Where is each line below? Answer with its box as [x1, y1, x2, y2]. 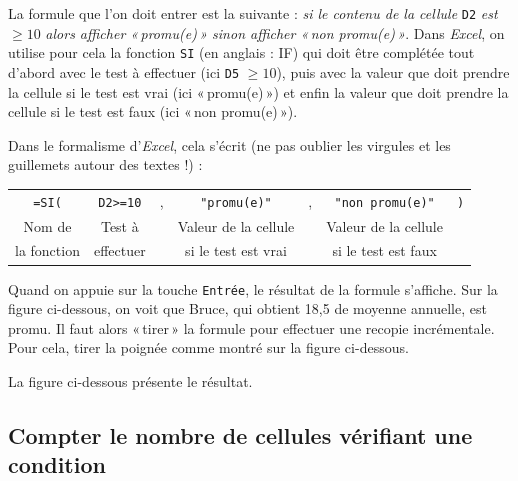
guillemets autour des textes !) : [8, 154, 203, 175]
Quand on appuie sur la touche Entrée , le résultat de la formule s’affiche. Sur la [8, 278, 498, 299]
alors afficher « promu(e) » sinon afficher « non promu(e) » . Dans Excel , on [45, 22, 505, 43]
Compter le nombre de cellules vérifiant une [8, 419, 473, 450]
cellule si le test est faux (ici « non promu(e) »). [8, 101, 298, 122]
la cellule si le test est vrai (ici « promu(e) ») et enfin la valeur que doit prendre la [8, 81, 509, 102]
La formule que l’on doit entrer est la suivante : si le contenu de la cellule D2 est [8, 3, 498, 23]
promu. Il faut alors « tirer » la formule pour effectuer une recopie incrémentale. [8, 317, 495, 338]
